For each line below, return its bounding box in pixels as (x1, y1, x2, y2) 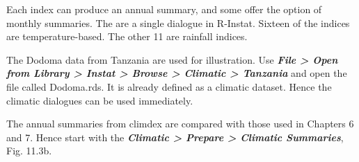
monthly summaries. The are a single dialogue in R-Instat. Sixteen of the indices (6, 15, 350, 30)
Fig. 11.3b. (6, 143, 52, 158)
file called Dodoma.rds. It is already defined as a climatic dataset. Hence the (6, 79, 332, 93)
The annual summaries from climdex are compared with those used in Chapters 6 (6, 116, 354, 131)
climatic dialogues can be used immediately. (6, 93, 193, 107)
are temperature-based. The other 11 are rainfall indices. (6, 29, 248, 44)
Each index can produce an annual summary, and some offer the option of (6, 2, 322, 16)
